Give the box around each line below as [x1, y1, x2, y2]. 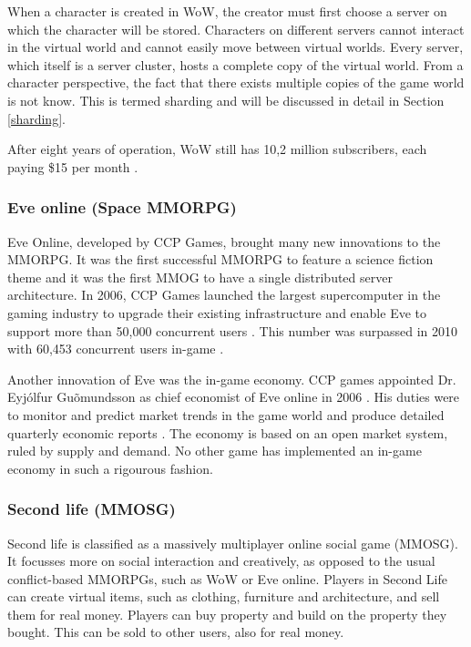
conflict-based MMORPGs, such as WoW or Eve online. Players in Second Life [7, 569, 447, 588]
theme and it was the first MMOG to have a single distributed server [7, 267, 393, 286]
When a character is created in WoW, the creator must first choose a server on [7, 2, 447, 20]
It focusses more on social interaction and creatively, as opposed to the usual [7, 551, 435, 570]
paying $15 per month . [7, 157, 138, 176]
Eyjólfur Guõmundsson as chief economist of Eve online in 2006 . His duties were [7, 387, 460, 406]
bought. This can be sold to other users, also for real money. [7, 622, 344, 642]
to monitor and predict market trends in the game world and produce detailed [7, 405, 445, 424]
